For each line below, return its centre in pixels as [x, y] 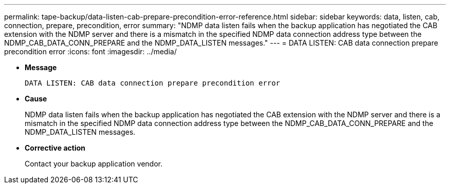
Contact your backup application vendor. [94, 164]
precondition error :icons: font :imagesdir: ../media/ [90, 51]
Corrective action [55, 148]
